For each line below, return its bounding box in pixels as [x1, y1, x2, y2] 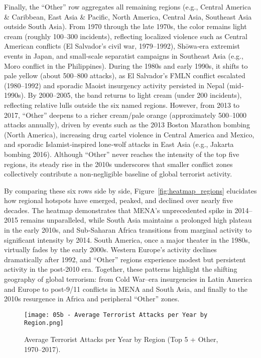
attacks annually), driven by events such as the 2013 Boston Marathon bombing [4, 119, 250, 130]
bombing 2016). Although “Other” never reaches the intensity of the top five [4, 148, 239, 159]
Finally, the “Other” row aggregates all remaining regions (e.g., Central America [4, 2, 251, 12]
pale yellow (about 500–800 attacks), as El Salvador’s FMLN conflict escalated [4, 70, 245, 81]
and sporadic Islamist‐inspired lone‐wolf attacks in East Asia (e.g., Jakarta [4, 139, 234, 149]
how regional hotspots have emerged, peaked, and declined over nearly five [4, 195, 233, 206]
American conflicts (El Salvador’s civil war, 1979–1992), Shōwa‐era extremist [4, 41, 240, 51]
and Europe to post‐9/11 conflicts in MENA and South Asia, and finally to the [4, 283, 247, 294]
